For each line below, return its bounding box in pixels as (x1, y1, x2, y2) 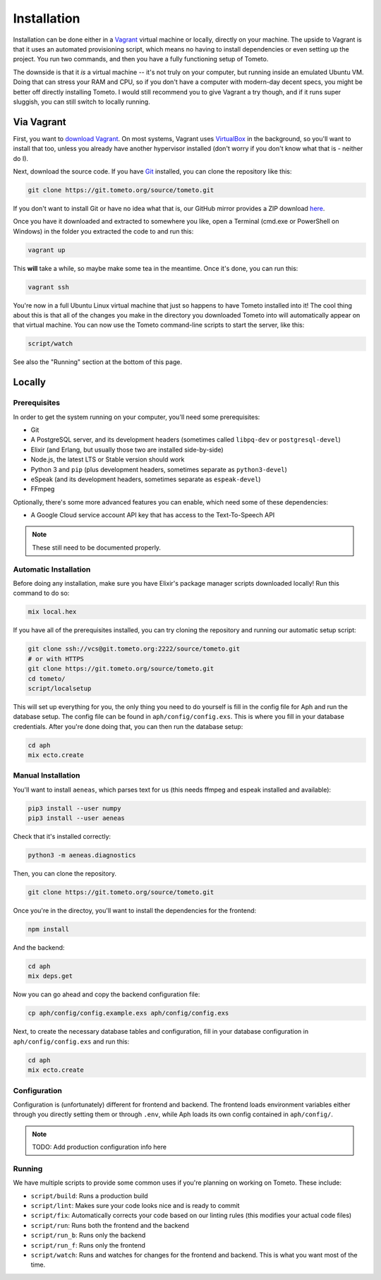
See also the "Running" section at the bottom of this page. (13, 358, 183, 366)
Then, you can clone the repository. (13, 869, 116, 878)
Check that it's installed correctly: (13, 833, 111, 841)
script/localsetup (28, 684, 92, 692)
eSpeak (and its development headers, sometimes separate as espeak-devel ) (30, 475, 261, 483)
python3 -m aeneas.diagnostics (28, 851, 137, 859)
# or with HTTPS (28, 655, 85, 663)
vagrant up (28, 246, 66, 254)
